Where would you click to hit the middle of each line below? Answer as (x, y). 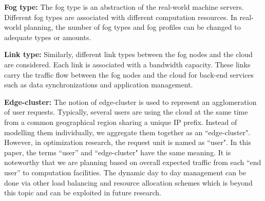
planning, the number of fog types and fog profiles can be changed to (132, 27)
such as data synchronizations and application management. (99, 85)
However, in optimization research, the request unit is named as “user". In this (128, 142)
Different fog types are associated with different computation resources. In (121, 17)
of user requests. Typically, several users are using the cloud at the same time (126, 112)
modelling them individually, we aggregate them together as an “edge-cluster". (127, 132)
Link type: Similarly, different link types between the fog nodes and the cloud (128, 54)
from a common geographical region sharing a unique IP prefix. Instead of (121, 122)
